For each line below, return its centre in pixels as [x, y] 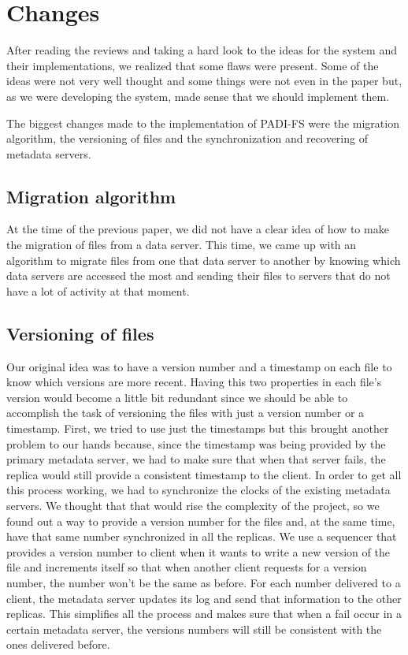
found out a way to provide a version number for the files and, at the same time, [201, 521]
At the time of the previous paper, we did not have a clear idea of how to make [198, 229]
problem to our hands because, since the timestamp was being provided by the [196, 443]
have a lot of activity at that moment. [98, 290]
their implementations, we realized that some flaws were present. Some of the [193, 65]
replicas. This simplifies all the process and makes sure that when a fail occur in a [204, 614]
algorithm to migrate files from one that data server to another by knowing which [204, 260]
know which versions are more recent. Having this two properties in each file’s [194, 382]
